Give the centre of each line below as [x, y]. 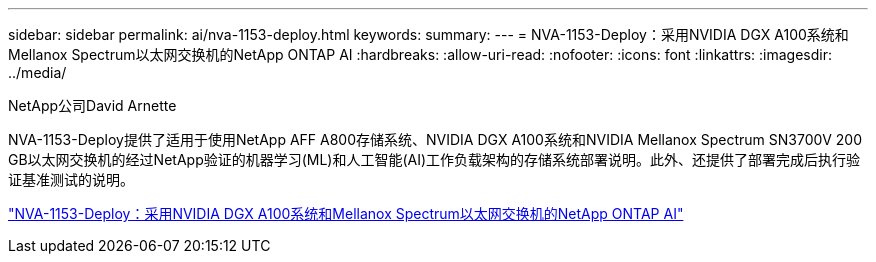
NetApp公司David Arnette [92, 105]
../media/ [37, 72]
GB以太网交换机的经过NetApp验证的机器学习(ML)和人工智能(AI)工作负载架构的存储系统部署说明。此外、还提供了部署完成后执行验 [434, 159]
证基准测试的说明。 [71, 179]
